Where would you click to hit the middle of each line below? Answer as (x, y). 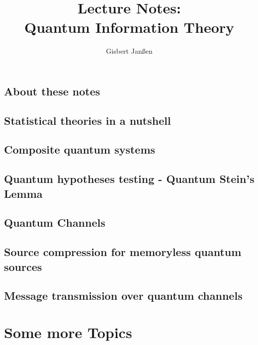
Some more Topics (68, 332)
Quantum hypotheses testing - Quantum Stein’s (129, 179)
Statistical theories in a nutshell (87, 120)
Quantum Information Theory (129, 27)
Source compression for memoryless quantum (123, 252)
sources (23, 266)
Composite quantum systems (80, 149)
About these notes (52, 91)
